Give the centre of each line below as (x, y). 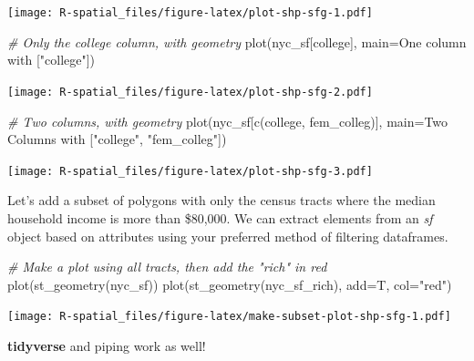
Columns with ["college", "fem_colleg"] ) (117, 139)
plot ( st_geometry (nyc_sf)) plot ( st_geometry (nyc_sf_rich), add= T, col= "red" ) (230, 284)
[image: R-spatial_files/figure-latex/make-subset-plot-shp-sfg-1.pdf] (229, 317)
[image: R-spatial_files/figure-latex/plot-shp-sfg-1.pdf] (190, 13)
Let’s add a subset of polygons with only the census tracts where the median (222, 200)
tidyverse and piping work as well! (107, 345)
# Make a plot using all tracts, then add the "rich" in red (167, 267)
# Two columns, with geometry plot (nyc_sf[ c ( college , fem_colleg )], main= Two (228, 121)
